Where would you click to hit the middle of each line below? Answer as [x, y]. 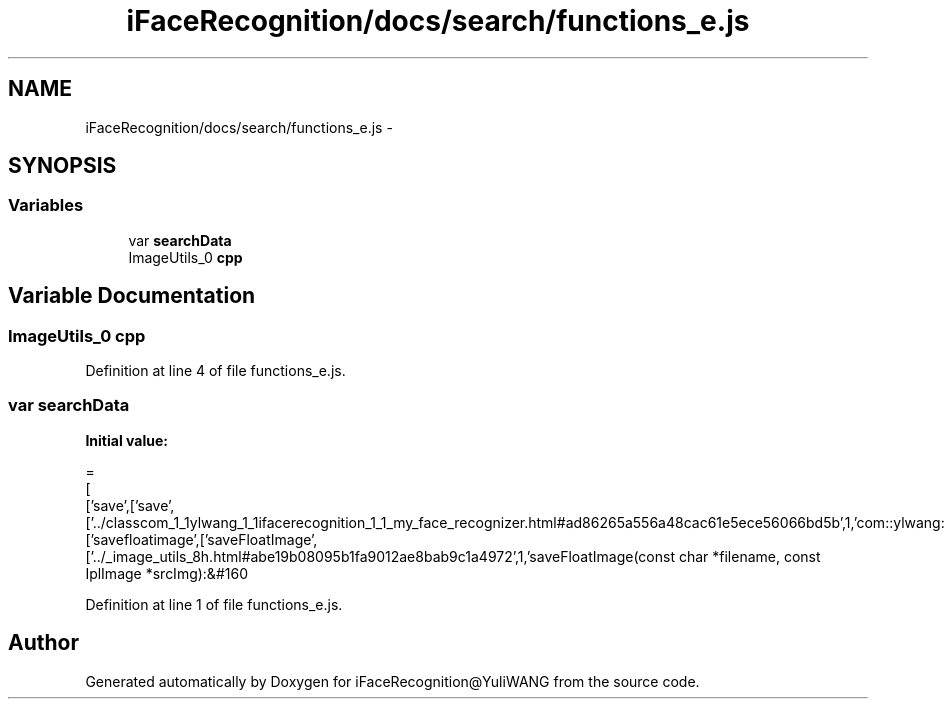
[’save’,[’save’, [130, 505]
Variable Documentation [132, 296]
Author [43, 643]
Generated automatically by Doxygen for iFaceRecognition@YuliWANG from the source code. [392, 681]
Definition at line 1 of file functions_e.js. [214, 604]
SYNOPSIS [62, 166]
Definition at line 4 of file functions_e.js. [215, 371]
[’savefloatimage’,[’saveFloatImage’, [201, 539]
